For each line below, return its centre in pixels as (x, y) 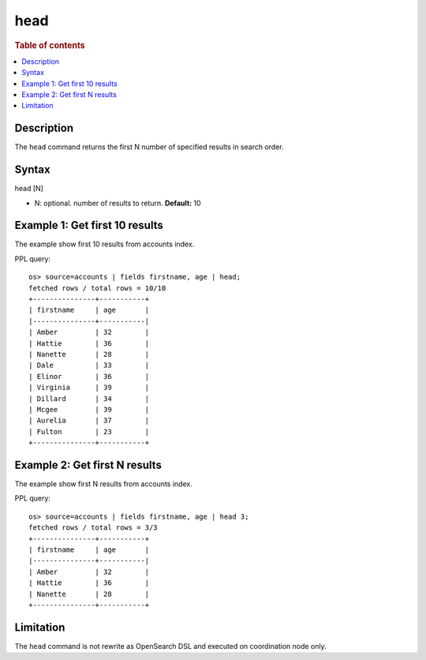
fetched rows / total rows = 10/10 (97, 288)
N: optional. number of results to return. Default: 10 (118, 203)
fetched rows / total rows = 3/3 (93, 528)
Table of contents (50, 45)
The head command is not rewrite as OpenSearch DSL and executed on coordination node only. (170, 646)
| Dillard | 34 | (89, 398)
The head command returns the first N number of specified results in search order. (149, 147)
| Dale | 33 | (89, 366)
